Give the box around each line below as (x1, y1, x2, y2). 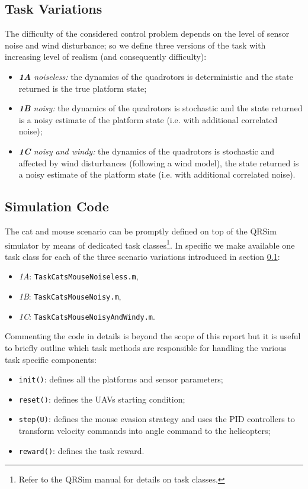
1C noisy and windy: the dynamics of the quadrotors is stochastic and (18, 144, 275, 157)
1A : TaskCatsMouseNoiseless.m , (18, 270, 139, 282)
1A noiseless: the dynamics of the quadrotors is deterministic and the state (18, 70, 293, 82)
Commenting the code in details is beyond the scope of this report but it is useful (5, 330, 301, 342)
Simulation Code (5, 197, 109, 215)
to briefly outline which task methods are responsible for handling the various (5, 341, 287, 353)
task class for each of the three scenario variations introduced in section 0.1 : (5, 250, 280, 262)
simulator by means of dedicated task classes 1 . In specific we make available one (5, 237, 295, 251)
